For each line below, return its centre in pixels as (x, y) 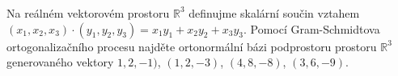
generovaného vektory (60, 62)
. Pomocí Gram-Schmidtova (311, 28)
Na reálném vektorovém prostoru (88, 12)
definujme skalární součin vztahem (274, 12)
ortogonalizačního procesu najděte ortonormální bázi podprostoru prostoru (192, 46)
